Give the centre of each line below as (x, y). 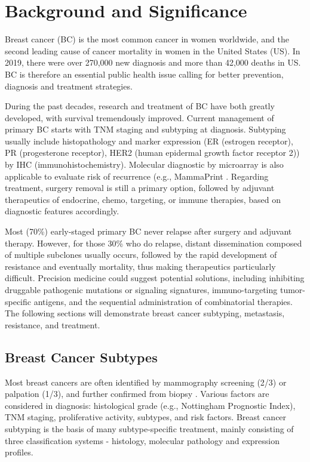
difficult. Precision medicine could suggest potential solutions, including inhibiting (155, 278)
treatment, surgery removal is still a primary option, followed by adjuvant (140, 188)
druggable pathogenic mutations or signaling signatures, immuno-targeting (141, 289)
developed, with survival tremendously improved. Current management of (139, 117)
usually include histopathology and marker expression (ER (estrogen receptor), (149, 141)
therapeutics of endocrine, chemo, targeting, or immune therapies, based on (143, 199)
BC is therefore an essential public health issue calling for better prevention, (144, 74)
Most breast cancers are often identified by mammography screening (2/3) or (146, 382)
